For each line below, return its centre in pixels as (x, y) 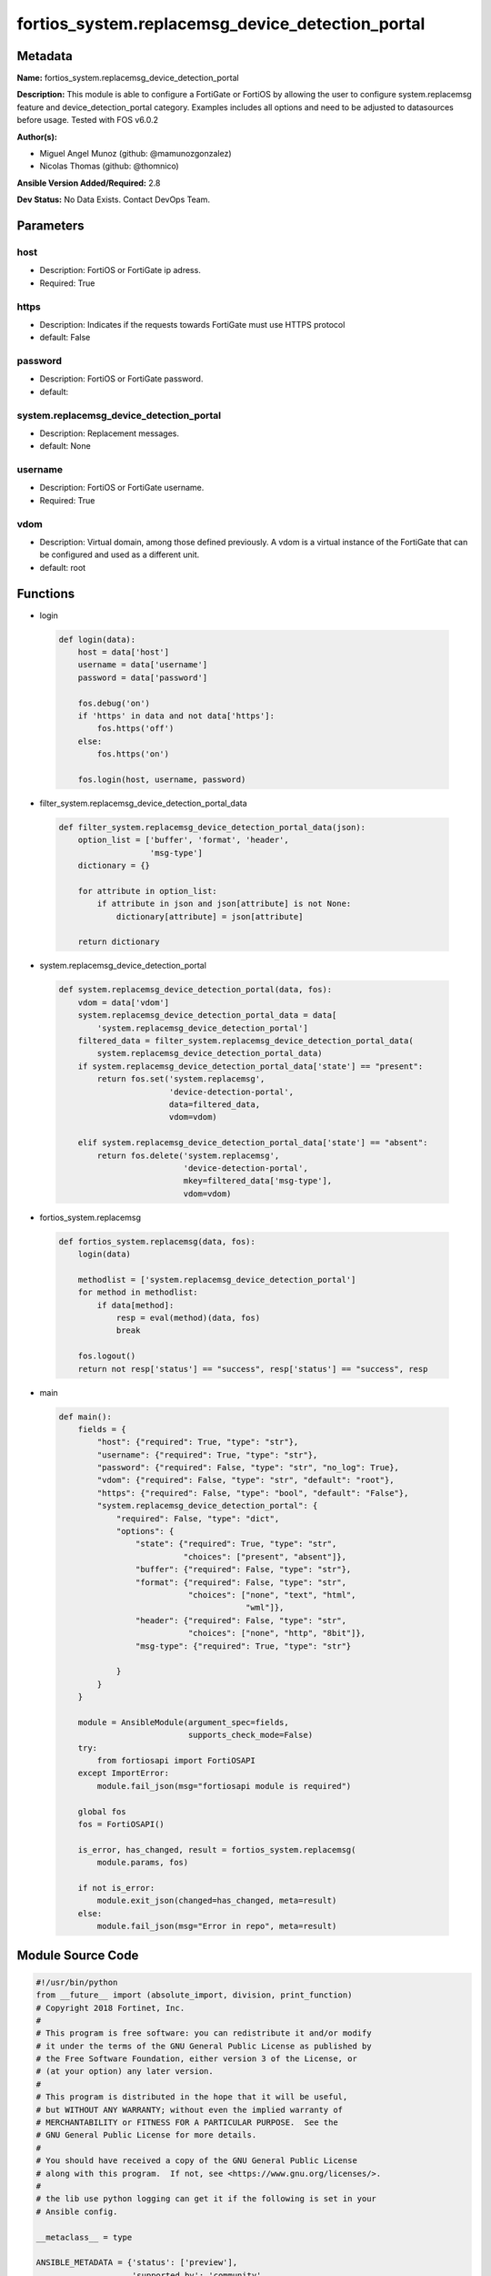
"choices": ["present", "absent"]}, (265, 1556)
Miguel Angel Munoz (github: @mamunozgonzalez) (135, 154)
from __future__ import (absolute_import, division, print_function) (194, 1995)
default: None (65, 446)
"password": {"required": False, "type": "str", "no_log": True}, (248, 1468)
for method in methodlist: (138, 1292)
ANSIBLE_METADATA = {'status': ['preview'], (137, 2263)
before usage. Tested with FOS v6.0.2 (88, 120)
